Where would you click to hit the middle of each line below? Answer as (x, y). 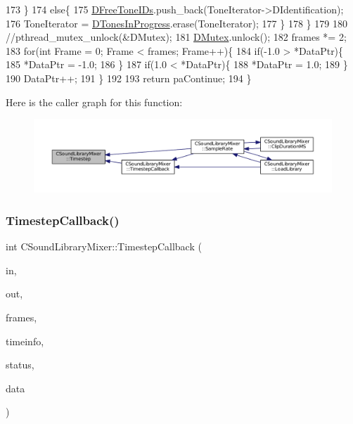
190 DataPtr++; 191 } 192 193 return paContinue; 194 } (129, 78)
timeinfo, (25, 341)
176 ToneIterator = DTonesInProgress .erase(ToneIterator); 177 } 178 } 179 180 (176, 23)
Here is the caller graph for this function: (94, 102)
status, (20, 365)
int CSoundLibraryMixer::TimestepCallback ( (104, 246)
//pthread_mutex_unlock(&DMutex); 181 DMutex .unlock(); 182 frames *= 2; (176, 37)
